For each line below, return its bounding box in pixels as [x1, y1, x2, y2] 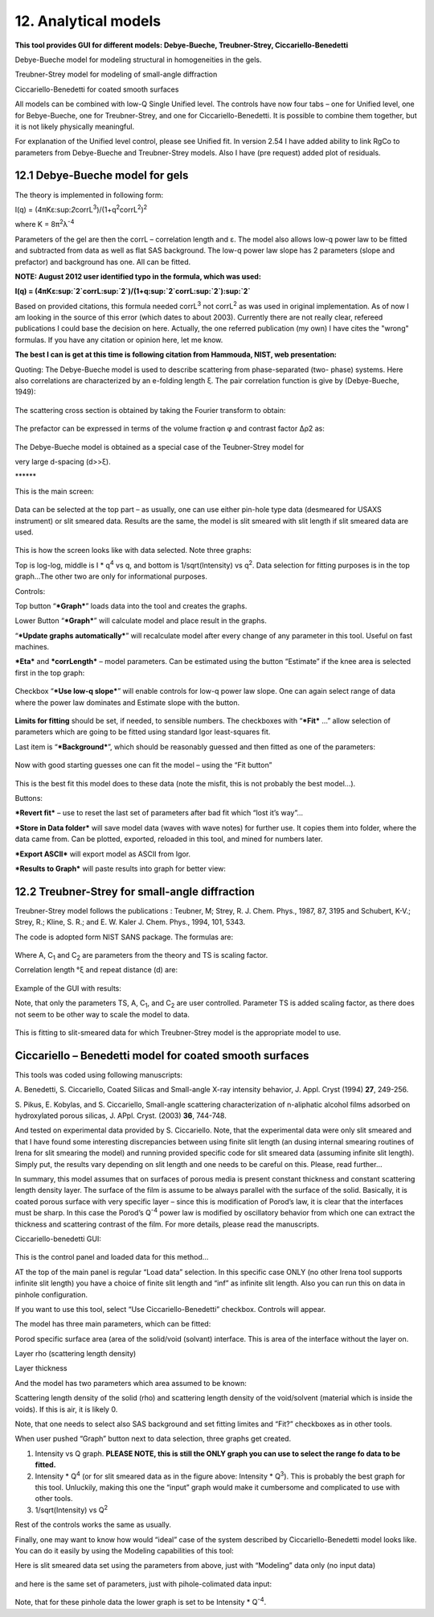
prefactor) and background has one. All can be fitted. [14, 257, 191, 266]
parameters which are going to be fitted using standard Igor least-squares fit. [14, 727, 271, 736]
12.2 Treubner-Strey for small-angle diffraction [14, 885, 255, 898]
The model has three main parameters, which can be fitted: [14, 1319, 211, 1329]
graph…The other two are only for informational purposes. [14, 571, 208, 581]
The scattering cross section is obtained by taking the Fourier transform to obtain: [14, 405, 286, 415]
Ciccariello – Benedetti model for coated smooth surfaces [14, 1049, 309, 1062]
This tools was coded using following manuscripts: [14, 1070, 183, 1079]
